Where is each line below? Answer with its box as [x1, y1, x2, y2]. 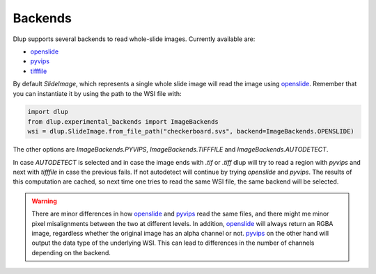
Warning [31, 197, 57, 205]
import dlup [27, 108, 69, 116]
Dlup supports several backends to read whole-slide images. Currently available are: [13, 35, 256, 43]
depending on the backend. [31, 248, 111, 257]
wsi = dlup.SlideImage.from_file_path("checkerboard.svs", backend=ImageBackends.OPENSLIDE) [27, 127, 354, 136]
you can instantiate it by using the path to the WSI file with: [13, 89, 182, 97]
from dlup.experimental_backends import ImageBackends [27, 118, 219, 125]
